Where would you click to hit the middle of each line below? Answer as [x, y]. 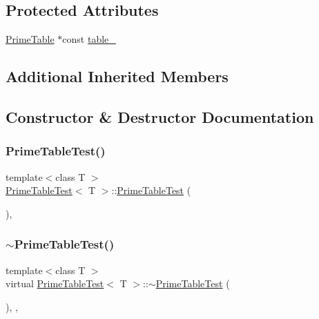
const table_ [89, 39]
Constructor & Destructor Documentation [160, 116]
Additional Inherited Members [117, 76]
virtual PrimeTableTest [55, 283]
